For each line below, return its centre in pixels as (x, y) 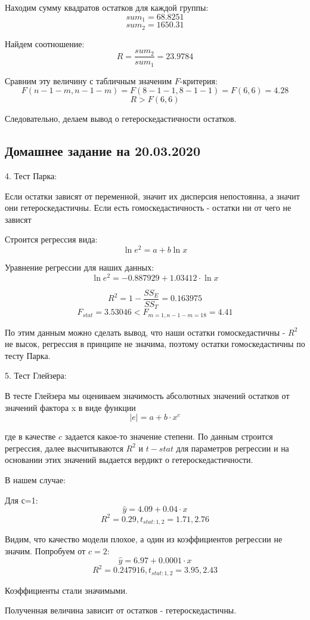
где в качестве (30, 436)
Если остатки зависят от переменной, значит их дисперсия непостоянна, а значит (152, 196)
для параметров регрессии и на (232, 448)
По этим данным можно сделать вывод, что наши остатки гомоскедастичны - (145, 332)
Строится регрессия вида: (51, 239)
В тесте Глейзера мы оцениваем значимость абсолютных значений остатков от (147, 396)
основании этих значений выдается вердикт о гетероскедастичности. (129, 460)
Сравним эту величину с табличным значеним (89, 80)
